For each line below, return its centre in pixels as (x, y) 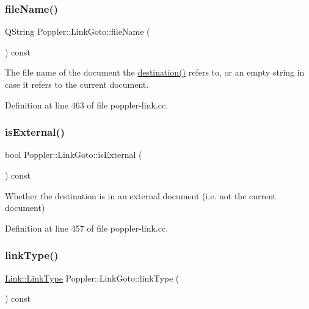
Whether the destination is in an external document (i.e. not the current (141, 195)
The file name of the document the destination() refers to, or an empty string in (155, 72)
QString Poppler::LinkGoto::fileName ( (78, 31)
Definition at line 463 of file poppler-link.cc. (87, 105)
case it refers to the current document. (77, 84)
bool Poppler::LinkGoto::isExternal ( (74, 154)
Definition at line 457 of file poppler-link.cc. (87, 228)
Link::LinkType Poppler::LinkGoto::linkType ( (92, 278)
